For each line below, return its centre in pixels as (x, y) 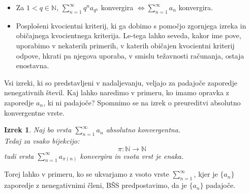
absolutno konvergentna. (143, 130)
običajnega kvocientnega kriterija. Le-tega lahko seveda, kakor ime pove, (129, 35)
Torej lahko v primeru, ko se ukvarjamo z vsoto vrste (87, 174)
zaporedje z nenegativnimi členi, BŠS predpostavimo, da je (96, 185)
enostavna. (33, 65)
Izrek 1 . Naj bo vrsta (38, 130)
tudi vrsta (19, 156)
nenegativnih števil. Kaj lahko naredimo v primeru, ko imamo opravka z (117, 92)
